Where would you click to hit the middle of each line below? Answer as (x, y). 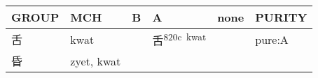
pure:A (272, 39)
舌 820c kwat (179, 39)
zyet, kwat (96, 61)
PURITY (281, 17)
